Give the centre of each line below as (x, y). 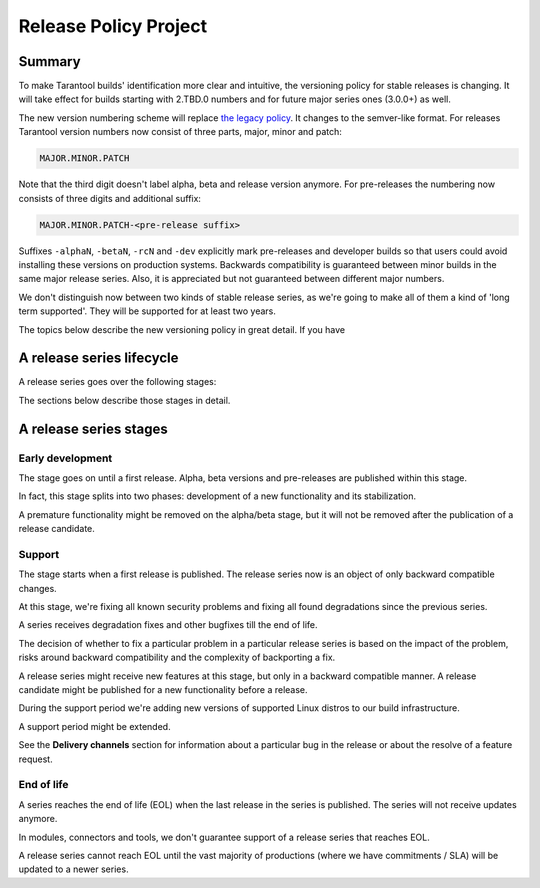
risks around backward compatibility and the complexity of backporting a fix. (177, 657)
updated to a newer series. (73, 869)
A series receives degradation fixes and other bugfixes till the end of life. (168, 625)
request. (36, 759)
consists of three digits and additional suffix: (110, 198)
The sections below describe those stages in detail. (124, 400)
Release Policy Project (113, 26)
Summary (49, 61)
